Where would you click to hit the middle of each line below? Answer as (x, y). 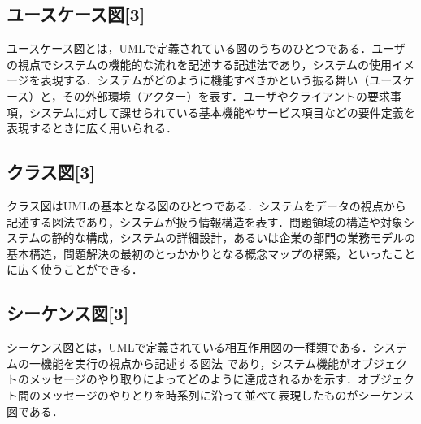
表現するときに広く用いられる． (92, 128)
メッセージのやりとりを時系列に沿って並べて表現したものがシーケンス (227, 394)
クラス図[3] (51, 172)
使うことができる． (91, 269)
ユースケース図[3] (76, 14)
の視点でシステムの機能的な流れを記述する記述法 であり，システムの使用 (200, 64)
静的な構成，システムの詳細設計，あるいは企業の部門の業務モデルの (234, 238)
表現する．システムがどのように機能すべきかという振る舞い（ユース (221, 80)
